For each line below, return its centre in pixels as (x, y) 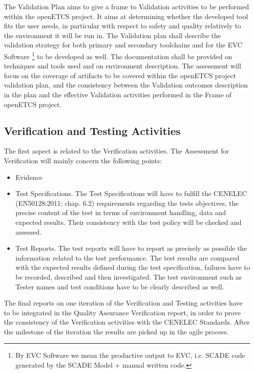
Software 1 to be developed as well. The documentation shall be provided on (118, 55)
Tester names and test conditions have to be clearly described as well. (120, 286)
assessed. (28, 231)
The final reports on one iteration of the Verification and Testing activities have (123, 303)
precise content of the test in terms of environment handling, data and (121, 212)
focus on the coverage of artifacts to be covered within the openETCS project (120, 75)
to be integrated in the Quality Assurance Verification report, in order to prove (122, 312)
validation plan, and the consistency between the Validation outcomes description (126, 85)
